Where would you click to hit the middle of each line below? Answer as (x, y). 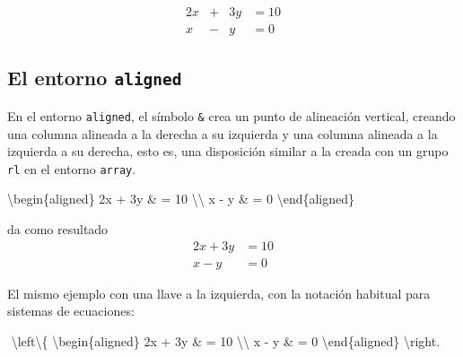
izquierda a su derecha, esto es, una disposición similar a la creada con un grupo (228, 151)
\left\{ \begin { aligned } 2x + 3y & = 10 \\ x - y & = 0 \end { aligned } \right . (226, 340)
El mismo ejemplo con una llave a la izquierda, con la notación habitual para (219, 293)
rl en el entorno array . (72, 168)
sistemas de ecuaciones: (71, 311)
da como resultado (58, 228)
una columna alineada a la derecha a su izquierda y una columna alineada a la (223, 133)
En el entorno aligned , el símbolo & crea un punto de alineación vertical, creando (231, 115)
